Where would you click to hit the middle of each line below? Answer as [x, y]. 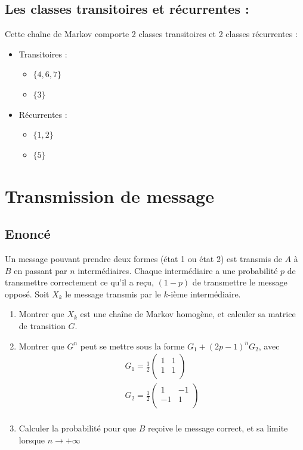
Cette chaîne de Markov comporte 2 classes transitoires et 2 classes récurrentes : [151, 34]
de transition [42, 325]
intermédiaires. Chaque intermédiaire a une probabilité [178, 270]
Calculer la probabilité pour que [77, 428]
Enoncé [28, 234]
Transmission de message [109, 195]
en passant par [41, 270]
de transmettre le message [240, 282]
